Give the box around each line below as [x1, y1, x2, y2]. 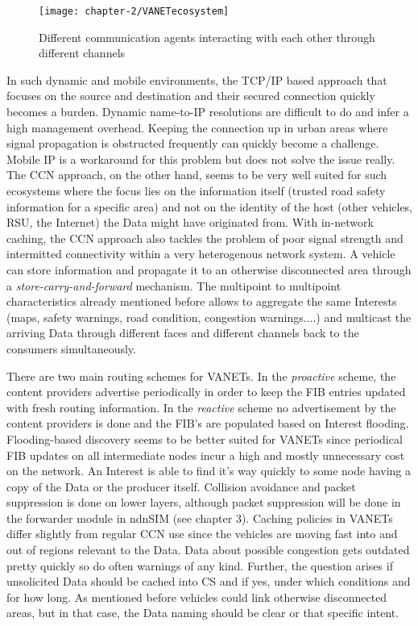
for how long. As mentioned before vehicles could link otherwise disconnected [6, 588, 387, 605]
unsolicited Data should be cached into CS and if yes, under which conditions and [6, 573, 411, 590]
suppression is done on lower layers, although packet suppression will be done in [6, 494, 401, 511]
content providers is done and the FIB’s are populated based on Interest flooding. [6, 415, 409, 432]
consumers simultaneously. [6, 340, 136, 357]
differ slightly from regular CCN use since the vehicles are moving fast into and [6, 525, 398, 542]
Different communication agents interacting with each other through [39, 28, 375, 45]
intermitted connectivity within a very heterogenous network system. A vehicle [6, 245, 395, 262]
